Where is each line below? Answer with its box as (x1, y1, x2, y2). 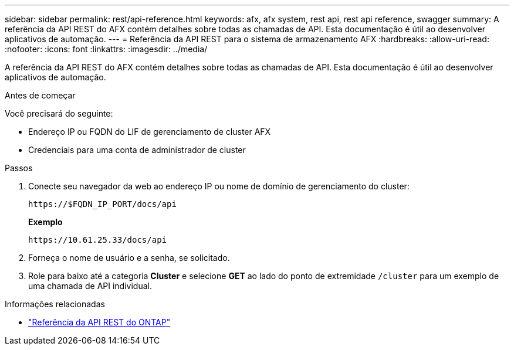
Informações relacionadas (5, 299, 105, 309)
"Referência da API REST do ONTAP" (28, 317, 171, 327)
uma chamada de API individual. (28, 281, 152, 291)
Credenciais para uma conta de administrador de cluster (28, 145, 246, 155)
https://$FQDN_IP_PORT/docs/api (28, 199, 177, 209)
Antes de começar (5, 90, 76, 100)
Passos (5, 163, 33, 173)
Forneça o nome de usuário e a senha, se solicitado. (28, 253, 230, 263)
